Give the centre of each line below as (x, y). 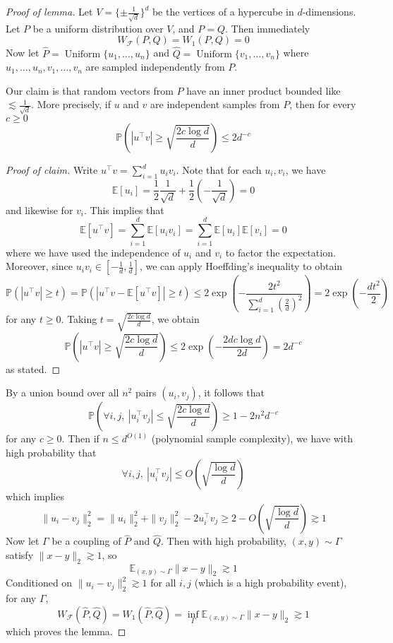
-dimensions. (329, 11)
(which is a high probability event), (271, 583)
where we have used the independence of (93, 252)
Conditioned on (39, 583)
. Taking (79, 319)
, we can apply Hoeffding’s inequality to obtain (241, 266)
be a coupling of (86, 541)
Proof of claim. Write (52, 170)
